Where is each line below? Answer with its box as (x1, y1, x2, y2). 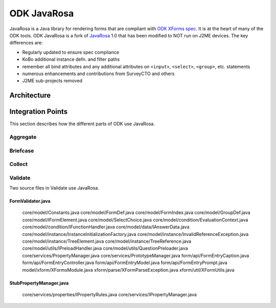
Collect (9, 161, 28, 168)
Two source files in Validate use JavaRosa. (9, 185, 100, 191)
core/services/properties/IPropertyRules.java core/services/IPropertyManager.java (22, 291, 197, 297)
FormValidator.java (9, 198, 51, 204)
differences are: (9, 40, 43, 46)
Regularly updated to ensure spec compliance (22, 49, 120, 55)
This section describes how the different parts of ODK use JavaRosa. (9, 121, 155, 127)
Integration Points (9, 107, 68, 116)
